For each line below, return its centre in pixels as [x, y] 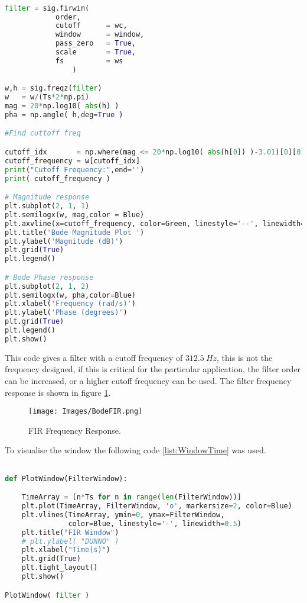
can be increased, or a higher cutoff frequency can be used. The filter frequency [148, 380]
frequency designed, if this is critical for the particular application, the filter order [153, 369]
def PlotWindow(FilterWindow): [66, 478]
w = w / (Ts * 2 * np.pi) [47, 97]
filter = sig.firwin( [47, 8]
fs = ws [89, 61]
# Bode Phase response [49, 277]
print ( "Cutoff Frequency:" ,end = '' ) [75, 170]
